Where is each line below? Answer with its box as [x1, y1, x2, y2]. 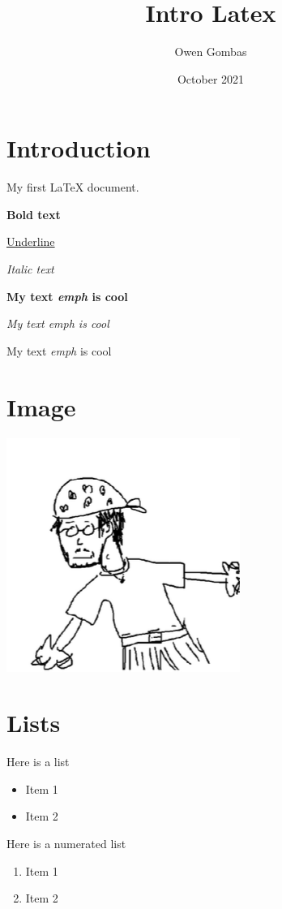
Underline [6, 233, 55, 250]
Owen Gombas [174, 43, 247, 60]
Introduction [6, 131, 151, 165]
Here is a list [6, 753, 70, 770]
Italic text [6, 261, 54, 278]
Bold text [6, 205, 61, 222]
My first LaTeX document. [6, 179, 139, 196]
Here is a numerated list [6, 835, 126, 852]
